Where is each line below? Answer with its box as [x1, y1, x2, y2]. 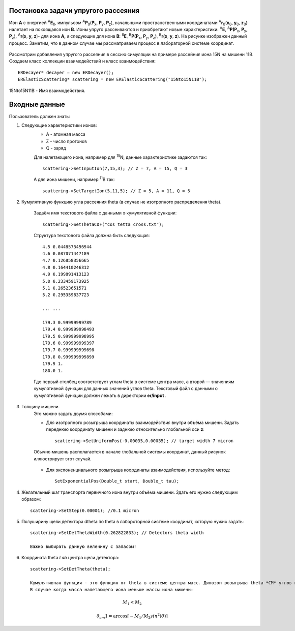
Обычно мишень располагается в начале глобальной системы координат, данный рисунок [33, 449, 226, 455]
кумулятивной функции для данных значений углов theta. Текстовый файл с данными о [33, 386, 218, 391]
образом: [21, 496, 41, 502]
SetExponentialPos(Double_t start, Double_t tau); [55, 479, 179, 484]
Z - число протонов [46, 138, 87, 144]
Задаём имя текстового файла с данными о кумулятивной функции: [33, 210, 177, 216]
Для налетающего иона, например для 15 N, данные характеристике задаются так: [33, 153, 207, 160]
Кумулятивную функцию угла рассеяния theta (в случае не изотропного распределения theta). [21, 199, 222, 205]
